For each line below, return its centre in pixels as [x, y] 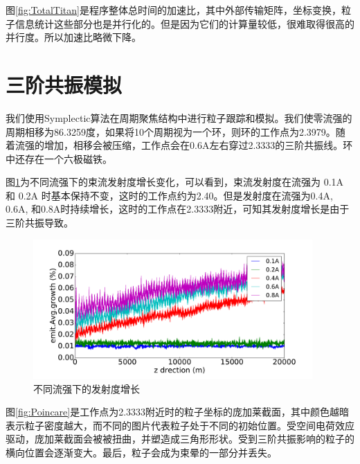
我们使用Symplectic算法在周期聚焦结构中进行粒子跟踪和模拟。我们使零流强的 [179, 117]
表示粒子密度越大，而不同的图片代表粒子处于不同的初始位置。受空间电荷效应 [180, 425]
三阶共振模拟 [64, 84]
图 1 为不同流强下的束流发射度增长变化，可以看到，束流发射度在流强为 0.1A [175, 182]
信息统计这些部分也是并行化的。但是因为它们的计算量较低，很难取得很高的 [184, 23]
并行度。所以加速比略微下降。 [73, 37]
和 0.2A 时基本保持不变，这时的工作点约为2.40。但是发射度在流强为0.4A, [169, 195]
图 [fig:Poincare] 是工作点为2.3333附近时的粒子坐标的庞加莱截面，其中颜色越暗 [178, 412]
